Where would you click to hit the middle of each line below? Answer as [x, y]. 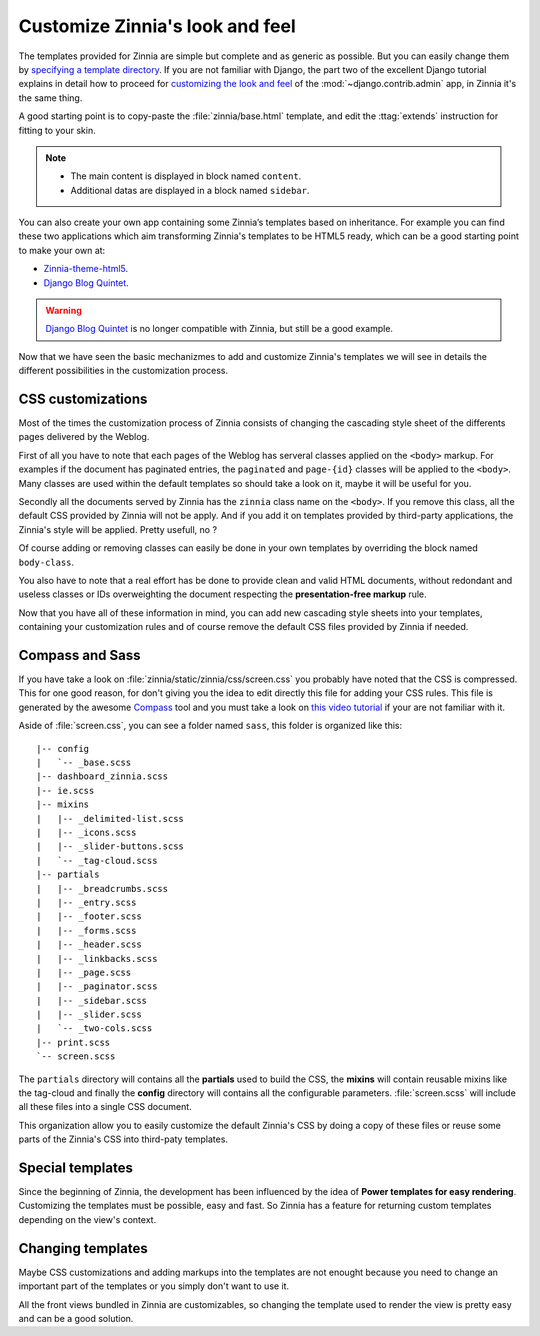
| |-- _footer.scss [89, 916]
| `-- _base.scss [84, 763]
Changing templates [83, 1248]
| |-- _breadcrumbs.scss [102, 888]
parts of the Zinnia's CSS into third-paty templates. [123, 1139]
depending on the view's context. [87, 1219]
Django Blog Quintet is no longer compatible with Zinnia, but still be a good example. [219, 329]
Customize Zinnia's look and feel [157, 26]
